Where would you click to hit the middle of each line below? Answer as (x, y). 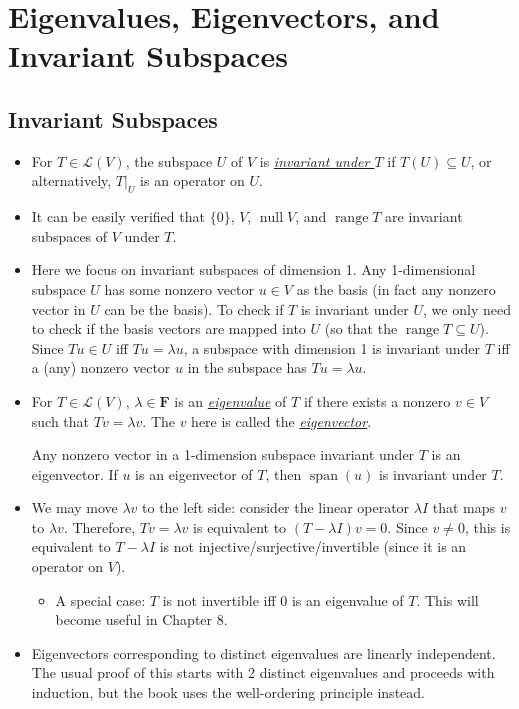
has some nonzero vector (179, 288)
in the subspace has (247, 367)
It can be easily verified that (118, 216)
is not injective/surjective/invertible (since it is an (313, 546)
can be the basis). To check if (194, 308)
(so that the (361, 328)
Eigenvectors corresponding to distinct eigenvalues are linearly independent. (263, 652)
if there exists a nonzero (377, 400)
